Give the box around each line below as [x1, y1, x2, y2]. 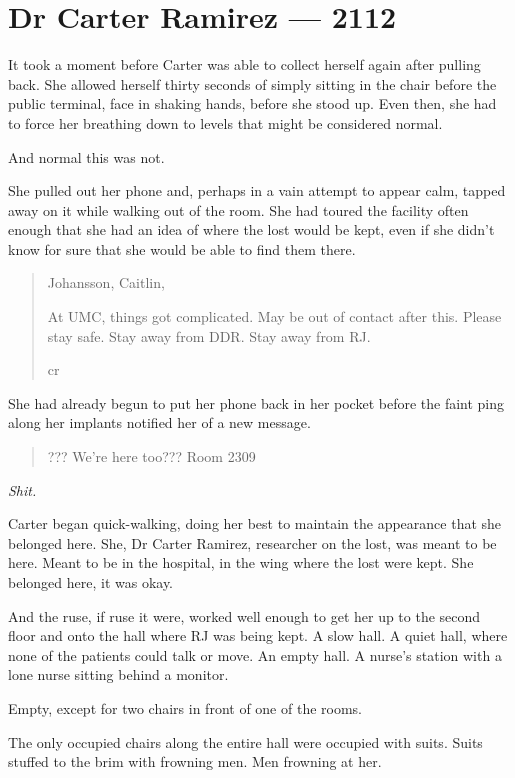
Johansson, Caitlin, [47, 272, 165, 293]
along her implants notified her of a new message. [8, 412, 311, 433]
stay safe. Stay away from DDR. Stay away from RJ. [47, 325, 371, 346]
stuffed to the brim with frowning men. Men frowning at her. [8, 751, 382, 772]
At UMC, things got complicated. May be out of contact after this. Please [47, 306, 502, 327]
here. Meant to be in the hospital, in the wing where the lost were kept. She [8, 552, 474, 573]
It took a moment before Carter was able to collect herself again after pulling [8, 54, 481, 75]
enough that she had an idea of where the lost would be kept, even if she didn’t [8, 219, 495, 240]
